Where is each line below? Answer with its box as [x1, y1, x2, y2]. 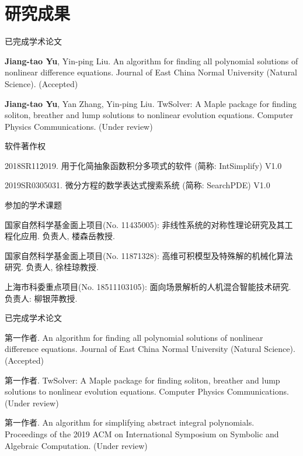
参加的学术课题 [5, 199, 62, 211]
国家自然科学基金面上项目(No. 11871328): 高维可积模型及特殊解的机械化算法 [5, 249, 293, 261]
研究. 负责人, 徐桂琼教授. [5, 261, 99, 273]
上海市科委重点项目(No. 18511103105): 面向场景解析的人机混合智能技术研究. [5, 281, 291, 293]
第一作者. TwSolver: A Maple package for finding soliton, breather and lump [5, 374, 280, 386]
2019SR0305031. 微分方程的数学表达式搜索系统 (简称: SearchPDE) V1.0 [5, 179, 270, 191]
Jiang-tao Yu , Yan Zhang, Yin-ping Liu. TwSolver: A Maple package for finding [5, 97, 297, 109]
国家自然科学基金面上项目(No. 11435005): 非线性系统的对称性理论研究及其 [5, 218, 285, 230]
